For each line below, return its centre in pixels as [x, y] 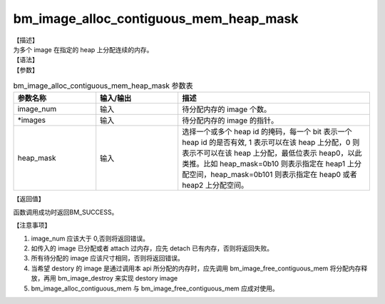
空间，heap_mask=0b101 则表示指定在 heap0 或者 [273, 175]
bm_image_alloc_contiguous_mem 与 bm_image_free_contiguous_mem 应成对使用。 [155, 288]
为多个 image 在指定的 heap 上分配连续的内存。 [83, 49]
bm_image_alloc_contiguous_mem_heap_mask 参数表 [103, 86]
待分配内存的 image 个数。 [226, 109]
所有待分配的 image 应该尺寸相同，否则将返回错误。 [108, 258]
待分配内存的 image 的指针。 [230, 121]
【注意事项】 [32, 226]
